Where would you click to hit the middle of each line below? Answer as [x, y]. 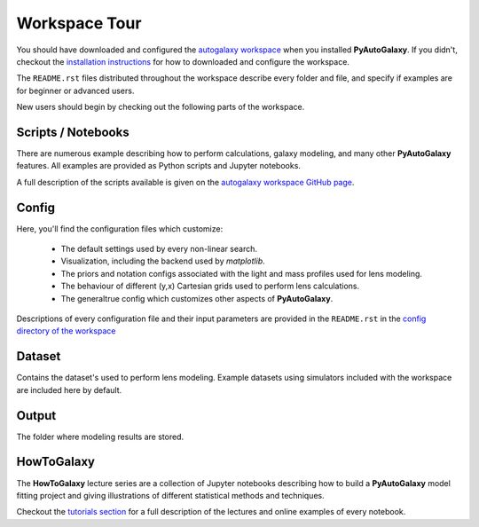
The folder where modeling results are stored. [100, 437]
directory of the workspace [66, 331]
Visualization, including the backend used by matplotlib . [163, 261]
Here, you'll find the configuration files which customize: [120, 228]
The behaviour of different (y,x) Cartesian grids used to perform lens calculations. [210, 286]
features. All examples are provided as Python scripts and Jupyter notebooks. [159, 166]
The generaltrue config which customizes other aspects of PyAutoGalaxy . [197, 298]
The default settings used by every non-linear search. [159, 249]
